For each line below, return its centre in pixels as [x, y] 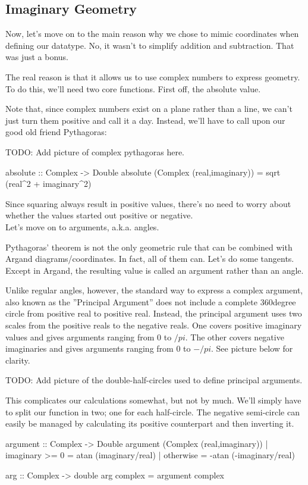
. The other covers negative [235, 337]
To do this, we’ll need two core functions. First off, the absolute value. [133, 88]
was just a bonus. [37, 57]
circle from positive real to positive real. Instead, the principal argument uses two [154, 313]
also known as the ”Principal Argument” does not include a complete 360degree [151, 301]
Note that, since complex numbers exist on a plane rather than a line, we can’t [149, 109]
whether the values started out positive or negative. [99, 215]
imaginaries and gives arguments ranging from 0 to [98, 348]
